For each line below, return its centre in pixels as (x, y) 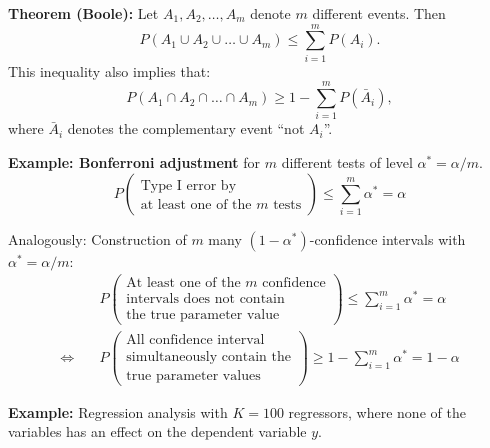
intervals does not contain (205, 299)
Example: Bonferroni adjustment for (134, 162)
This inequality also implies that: (109, 70)
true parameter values (193, 375)
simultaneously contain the (208, 356)
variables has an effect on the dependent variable (157, 431)
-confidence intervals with (387, 238)
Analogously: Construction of (97, 238)
